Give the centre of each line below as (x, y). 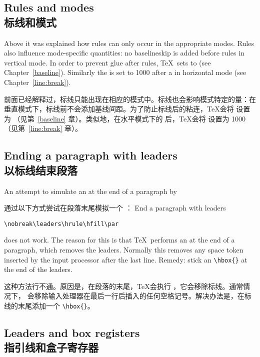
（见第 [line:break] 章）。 (43, 128)
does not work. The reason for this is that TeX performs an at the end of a (119, 240)
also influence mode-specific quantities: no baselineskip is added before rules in (124, 53)
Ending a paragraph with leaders (91, 155)
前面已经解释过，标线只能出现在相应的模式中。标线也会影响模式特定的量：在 (130, 99)
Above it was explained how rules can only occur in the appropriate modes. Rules (129, 43)
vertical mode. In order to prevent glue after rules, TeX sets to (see (107, 62)
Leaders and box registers (72, 333)
